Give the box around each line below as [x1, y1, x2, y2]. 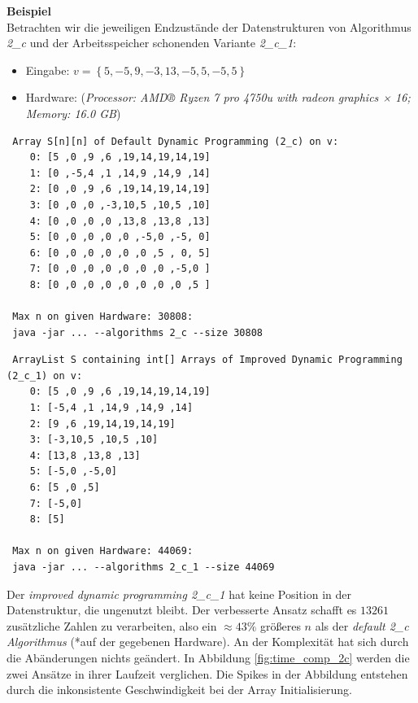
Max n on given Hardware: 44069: [12, 545, 194, 557]
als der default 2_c [315, 617, 409, 634]
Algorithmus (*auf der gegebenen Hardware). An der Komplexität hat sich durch [7, 633, 409, 650]
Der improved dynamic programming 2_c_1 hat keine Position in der [7, 585, 351, 602]
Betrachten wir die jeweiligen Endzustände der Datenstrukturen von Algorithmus [7, 18, 411, 35]
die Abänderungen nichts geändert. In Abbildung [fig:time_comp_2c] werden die [7, 648, 410, 666]
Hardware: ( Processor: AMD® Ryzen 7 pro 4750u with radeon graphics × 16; [25, 89, 411, 106]
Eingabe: [25, 61, 70, 78]
